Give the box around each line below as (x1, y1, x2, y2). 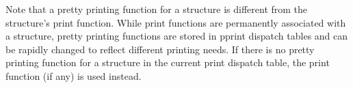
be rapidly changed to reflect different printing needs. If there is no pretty (5, 42, 315, 56)
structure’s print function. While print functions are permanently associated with (5, 15, 346, 29)
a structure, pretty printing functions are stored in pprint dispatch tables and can (5, 29, 348, 43)
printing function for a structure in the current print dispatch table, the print (5, 55, 330, 70)
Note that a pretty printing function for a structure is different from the (5, 2, 308, 16)
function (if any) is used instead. (5, 68, 142, 83)
